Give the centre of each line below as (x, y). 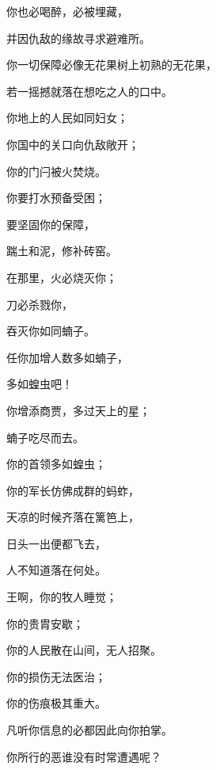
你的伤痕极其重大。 (56, 703)
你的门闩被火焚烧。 (56, 171)
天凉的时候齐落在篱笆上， (73, 517)
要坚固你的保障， (51, 224)
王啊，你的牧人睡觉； (62, 597)
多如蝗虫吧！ (40, 384)
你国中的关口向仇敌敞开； (73, 144)
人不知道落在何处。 (56, 570)
